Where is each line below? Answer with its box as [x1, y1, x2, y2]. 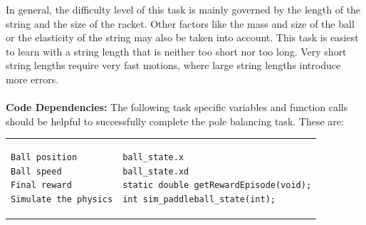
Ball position [11, 152, 78, 163]
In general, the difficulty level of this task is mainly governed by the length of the [6, 2, 361, 16]
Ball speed [11, 166, 62, 177]
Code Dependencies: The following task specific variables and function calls [6, 100, 348, 115]
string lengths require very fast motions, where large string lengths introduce [6, 58, 341, 73]
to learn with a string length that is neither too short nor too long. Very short [6, 43, 347, 58]
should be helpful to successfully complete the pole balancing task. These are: [6, 113, 344, 128]
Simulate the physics [11, 194, 113, 204]
